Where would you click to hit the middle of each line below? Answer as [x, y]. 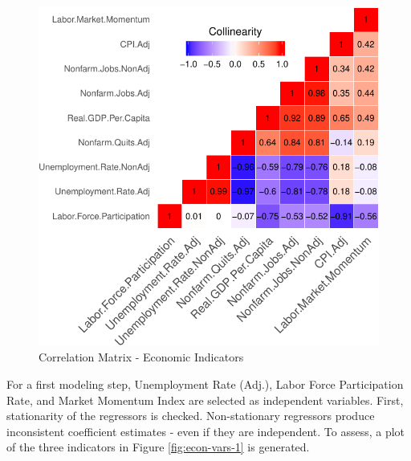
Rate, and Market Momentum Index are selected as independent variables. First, [205, 400]
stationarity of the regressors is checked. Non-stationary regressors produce [191, 416]
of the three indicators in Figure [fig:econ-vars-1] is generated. [158, 447]
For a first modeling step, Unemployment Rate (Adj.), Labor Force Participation [205, 384]
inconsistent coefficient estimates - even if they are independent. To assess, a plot [206, 431]
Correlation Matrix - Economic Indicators [141, 357]
